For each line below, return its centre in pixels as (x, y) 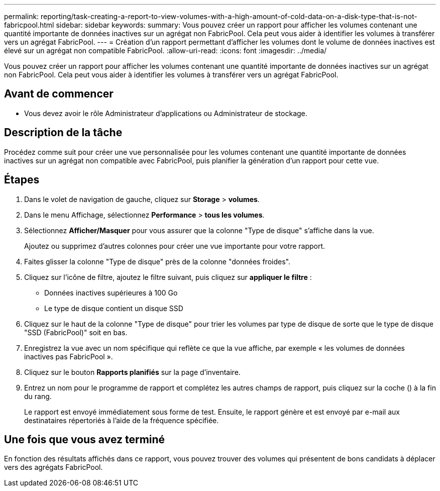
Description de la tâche (63, 133)
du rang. (38, 396)
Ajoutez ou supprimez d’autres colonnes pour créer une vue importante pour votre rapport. (175, 246)
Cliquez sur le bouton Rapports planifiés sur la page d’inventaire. (132, 372)
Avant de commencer (59, 94)
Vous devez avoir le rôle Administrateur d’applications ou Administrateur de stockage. (166, 113)
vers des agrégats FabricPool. (53, 467)
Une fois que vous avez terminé (85, 439)
